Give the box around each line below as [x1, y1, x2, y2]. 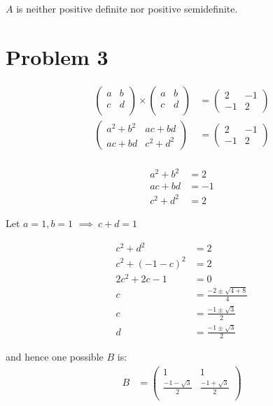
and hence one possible [6, 349, 104, 364]
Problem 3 [6, 42, 108, 71]
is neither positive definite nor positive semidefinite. [16, 1, 238, 15]
